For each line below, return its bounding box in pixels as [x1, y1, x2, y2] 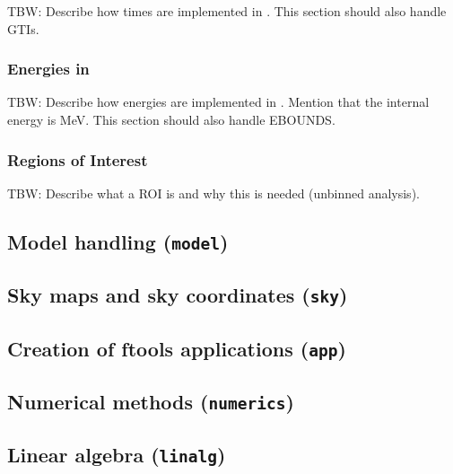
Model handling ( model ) [7, 227, 229, 255]
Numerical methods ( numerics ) [7, 387, 294, 415]
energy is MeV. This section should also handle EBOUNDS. [7, 110, 335, 128]
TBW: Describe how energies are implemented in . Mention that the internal [7, 92, 430, 111]
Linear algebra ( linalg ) [7, 441, 226, 469]
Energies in [7, 57, 90, 80]
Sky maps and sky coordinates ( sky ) [7, 281, 348, 309]
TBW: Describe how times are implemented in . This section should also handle [7, 2, 447, 20]
